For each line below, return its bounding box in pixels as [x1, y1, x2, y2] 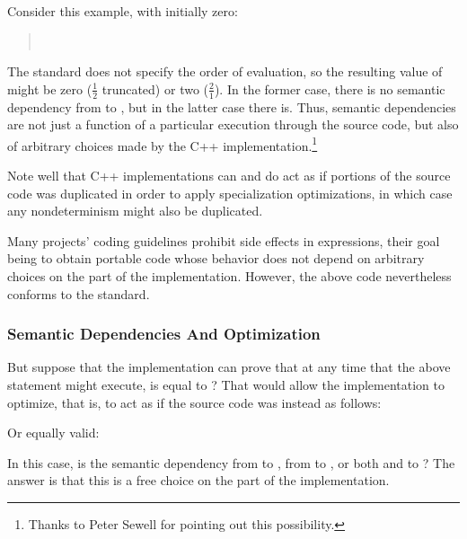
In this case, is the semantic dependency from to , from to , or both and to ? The [7, 453, 455, 472]
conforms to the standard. [7, 284, 150, 303]
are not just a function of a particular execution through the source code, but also [7, 115, 459, 134]
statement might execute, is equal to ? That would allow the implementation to [7, 376, 445, 394]
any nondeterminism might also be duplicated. [7, 201, 263, 220]
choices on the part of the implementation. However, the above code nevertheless [7, 267, 452, 286]
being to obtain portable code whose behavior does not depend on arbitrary [7, 249, 425, 268]
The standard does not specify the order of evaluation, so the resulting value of [7, 62, 443, 81]
